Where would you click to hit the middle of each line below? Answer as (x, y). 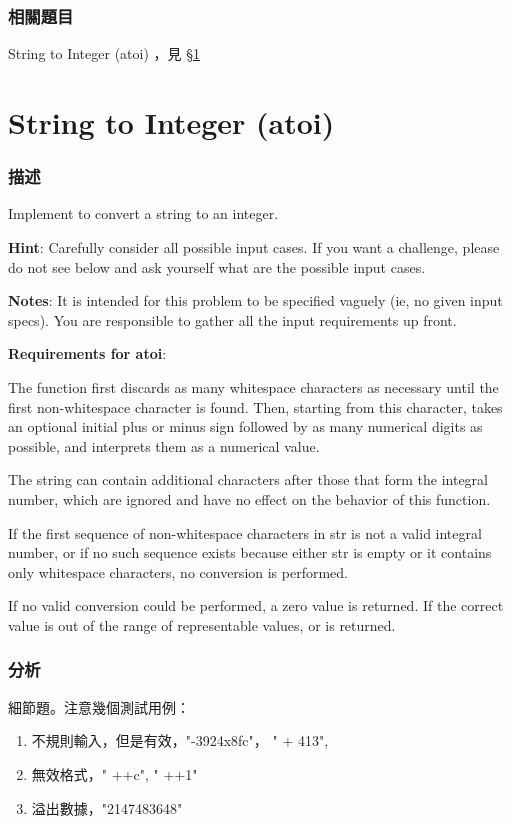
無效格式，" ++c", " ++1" (114, 773)
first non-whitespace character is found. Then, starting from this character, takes (255, 406)
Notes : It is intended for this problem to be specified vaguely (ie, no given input (255, 300)
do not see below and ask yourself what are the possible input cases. (217, 266)
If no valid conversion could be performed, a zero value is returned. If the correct (256, 605)
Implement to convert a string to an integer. (143, 213)
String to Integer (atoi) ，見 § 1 (104, 53)
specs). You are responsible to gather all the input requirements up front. (232, 319)
